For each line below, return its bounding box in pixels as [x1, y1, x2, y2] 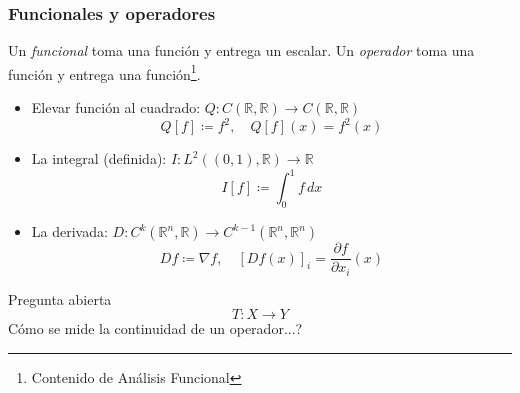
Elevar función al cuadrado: [31, 97, 201, 118]
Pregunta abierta [8, 288, 112, 309]
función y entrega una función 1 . [8, 60, 201, 84]
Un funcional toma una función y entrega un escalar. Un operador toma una [8, 40, 475, 61]
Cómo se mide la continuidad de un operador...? [8, 318, 303, 339]
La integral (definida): [31, 148, 167, 169]
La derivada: [31, 221, 108, 242]
